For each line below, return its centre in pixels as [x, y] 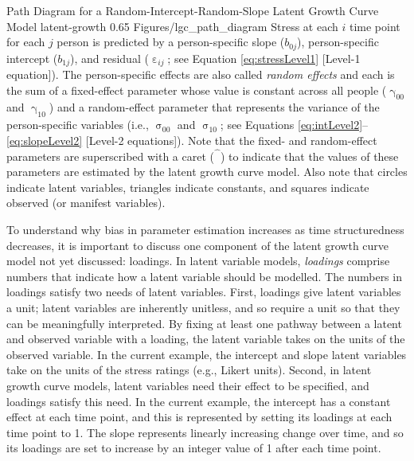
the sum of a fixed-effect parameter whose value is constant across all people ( [197, 90]
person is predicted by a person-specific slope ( [171, 42]
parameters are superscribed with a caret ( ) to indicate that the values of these [203, 156]
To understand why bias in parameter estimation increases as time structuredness [205, 230]
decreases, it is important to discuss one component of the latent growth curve [198, 245]
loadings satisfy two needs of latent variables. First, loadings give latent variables [204, 292]
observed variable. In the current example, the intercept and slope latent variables [207, 354]
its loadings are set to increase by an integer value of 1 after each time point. [194, 448]
